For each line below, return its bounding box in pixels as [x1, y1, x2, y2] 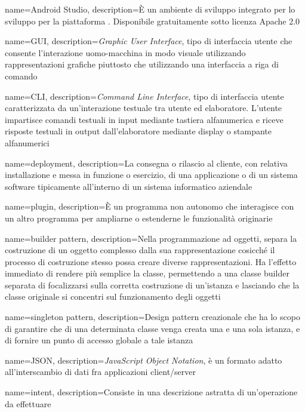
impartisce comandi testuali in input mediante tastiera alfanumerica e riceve [5, 113, 284, 125]
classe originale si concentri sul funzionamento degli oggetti [5, 290, 221, 303]
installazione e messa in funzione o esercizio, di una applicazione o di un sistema [5, 168, 298, 181]
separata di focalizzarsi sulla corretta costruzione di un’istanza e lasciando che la [5, 278, 300, 291]
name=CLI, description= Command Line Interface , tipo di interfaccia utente [5, 90, 284, 102]
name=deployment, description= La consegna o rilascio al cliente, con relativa [5, 156, 288, 169]
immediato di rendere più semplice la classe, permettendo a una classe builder [5, 267, 289, 279]
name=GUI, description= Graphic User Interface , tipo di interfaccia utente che [5, 35, 292, 47]
